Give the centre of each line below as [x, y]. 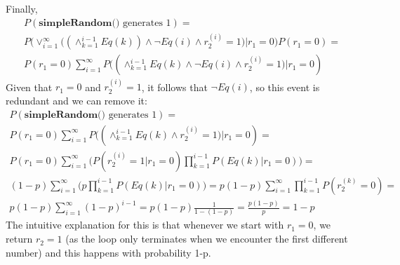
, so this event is [285, 87]
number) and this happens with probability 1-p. [108, 252]
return [19, 239]
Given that [29, 87]
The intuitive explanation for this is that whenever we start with [145, 225]
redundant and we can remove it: [76, 100]
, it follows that [174, 87]
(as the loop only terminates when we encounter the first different [207, 239]
